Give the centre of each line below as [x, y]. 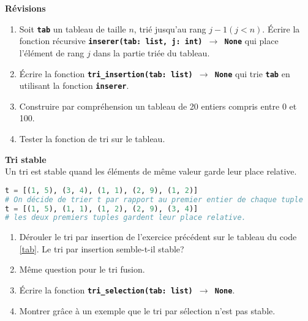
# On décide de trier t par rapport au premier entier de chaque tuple [154, 199]
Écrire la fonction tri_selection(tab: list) [106, 290]
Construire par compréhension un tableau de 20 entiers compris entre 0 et [158, 106]
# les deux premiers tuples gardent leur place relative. [126, 218]
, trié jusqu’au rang [170, 28]
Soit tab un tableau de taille [73, 28]
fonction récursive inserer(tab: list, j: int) [111, 41]
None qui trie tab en [252, 73]
